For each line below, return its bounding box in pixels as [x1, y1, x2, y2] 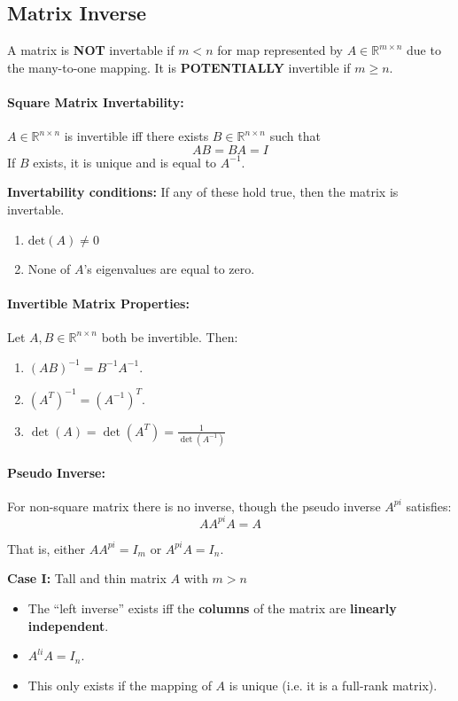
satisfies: [406, 496, 452, 515]
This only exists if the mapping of [27, 675, 212, 694]
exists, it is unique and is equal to [33, 152, 217, 171]
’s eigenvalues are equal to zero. [83, 259, 255, 277]
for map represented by [217, 41, 343, 59]
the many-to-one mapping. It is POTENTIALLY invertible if [7, 58, 351, 76]
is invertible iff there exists [64, 127, 209, 145]
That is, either [7, 539, 86, 557]
